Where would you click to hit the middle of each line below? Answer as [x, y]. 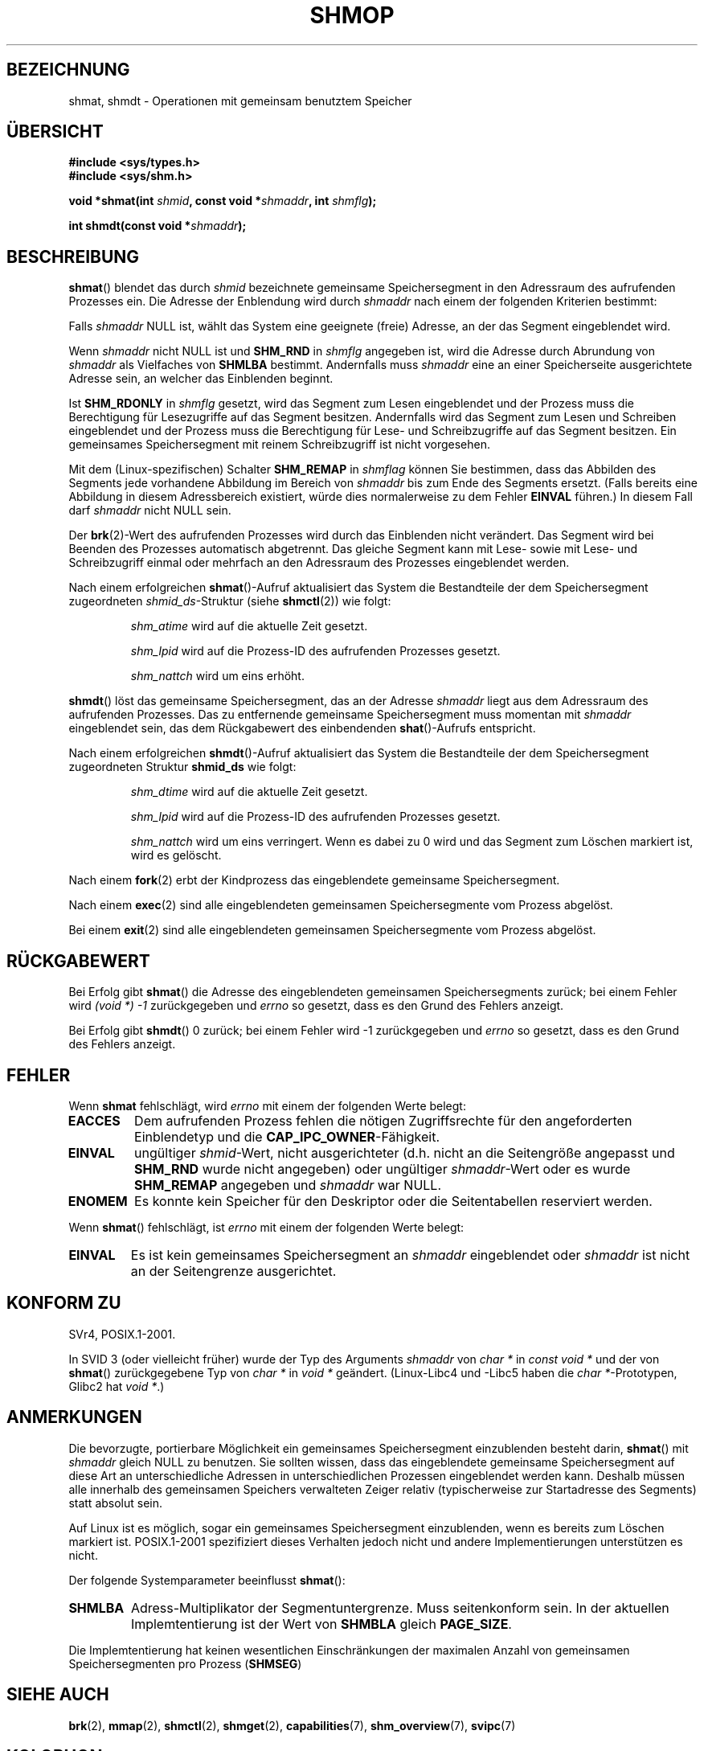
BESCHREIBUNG [73, 256]
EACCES [94, 1120]
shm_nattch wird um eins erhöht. [217, 676]
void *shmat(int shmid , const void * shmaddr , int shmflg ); [223, 201]
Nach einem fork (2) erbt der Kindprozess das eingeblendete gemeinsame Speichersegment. [314, 880]
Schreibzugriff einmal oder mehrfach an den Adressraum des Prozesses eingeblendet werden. [319, 563]
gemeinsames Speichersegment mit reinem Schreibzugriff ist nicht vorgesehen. [279, 445]
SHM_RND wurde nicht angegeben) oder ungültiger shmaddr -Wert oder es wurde [383, 1169]
